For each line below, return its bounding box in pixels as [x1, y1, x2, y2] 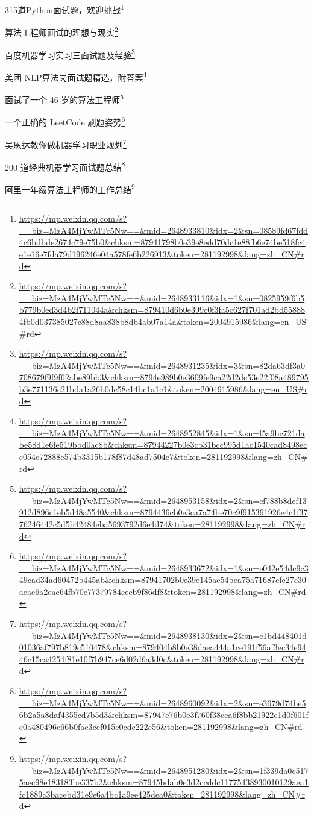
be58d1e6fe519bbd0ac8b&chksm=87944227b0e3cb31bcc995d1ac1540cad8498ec [19, 438, 307, 451]
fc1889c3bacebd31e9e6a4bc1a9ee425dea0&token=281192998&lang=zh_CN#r [19, 787, 305, 800]
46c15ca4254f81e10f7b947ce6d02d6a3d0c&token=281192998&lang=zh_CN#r [19, 652, 304, 665]
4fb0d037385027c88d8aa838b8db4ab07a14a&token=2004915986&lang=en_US [19, 315, 307, 327]
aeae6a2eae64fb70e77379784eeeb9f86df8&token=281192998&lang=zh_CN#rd [19, 585, 306, 597]
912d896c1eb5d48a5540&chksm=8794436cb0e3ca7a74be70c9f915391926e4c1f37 [19, 506, 308, 518]
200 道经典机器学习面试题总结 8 [5, 159, 125, 173]
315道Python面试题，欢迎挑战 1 [5, 2, 124, 16]
